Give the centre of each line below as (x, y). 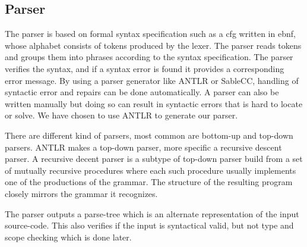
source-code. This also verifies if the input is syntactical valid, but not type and (149, 225)
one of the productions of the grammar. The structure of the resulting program (149, 182)
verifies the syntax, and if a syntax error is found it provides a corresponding (145, 68)
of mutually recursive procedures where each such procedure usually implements (151, 170)
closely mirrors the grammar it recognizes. (81, 193)
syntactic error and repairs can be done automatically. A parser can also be (142, 92)
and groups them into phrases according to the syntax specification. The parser (149, 57)
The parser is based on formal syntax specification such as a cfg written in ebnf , (150, 34)
